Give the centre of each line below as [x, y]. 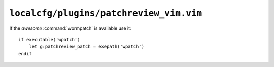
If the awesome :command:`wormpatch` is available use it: [70, 28]
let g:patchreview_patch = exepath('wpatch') [87, 47]
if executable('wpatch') [49, 40]
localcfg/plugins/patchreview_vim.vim [106, 13]
